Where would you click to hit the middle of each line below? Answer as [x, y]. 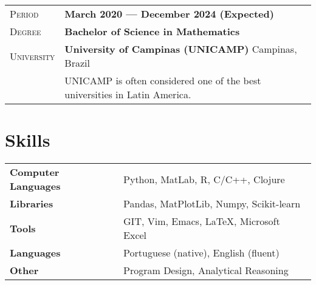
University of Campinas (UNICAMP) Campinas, [181, 49]
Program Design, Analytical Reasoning [206, 270]
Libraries [32, 204]
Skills [28, 140]
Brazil [77, 63]
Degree [26, 31]
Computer [35, 172]
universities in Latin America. [128, 94]
